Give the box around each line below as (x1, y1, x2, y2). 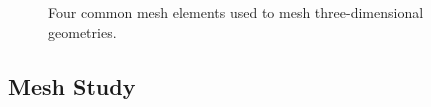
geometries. (48, 21, 117, 42)
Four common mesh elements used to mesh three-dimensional (48, 2, 424, 22)
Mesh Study (8, 70, 136, 101)
